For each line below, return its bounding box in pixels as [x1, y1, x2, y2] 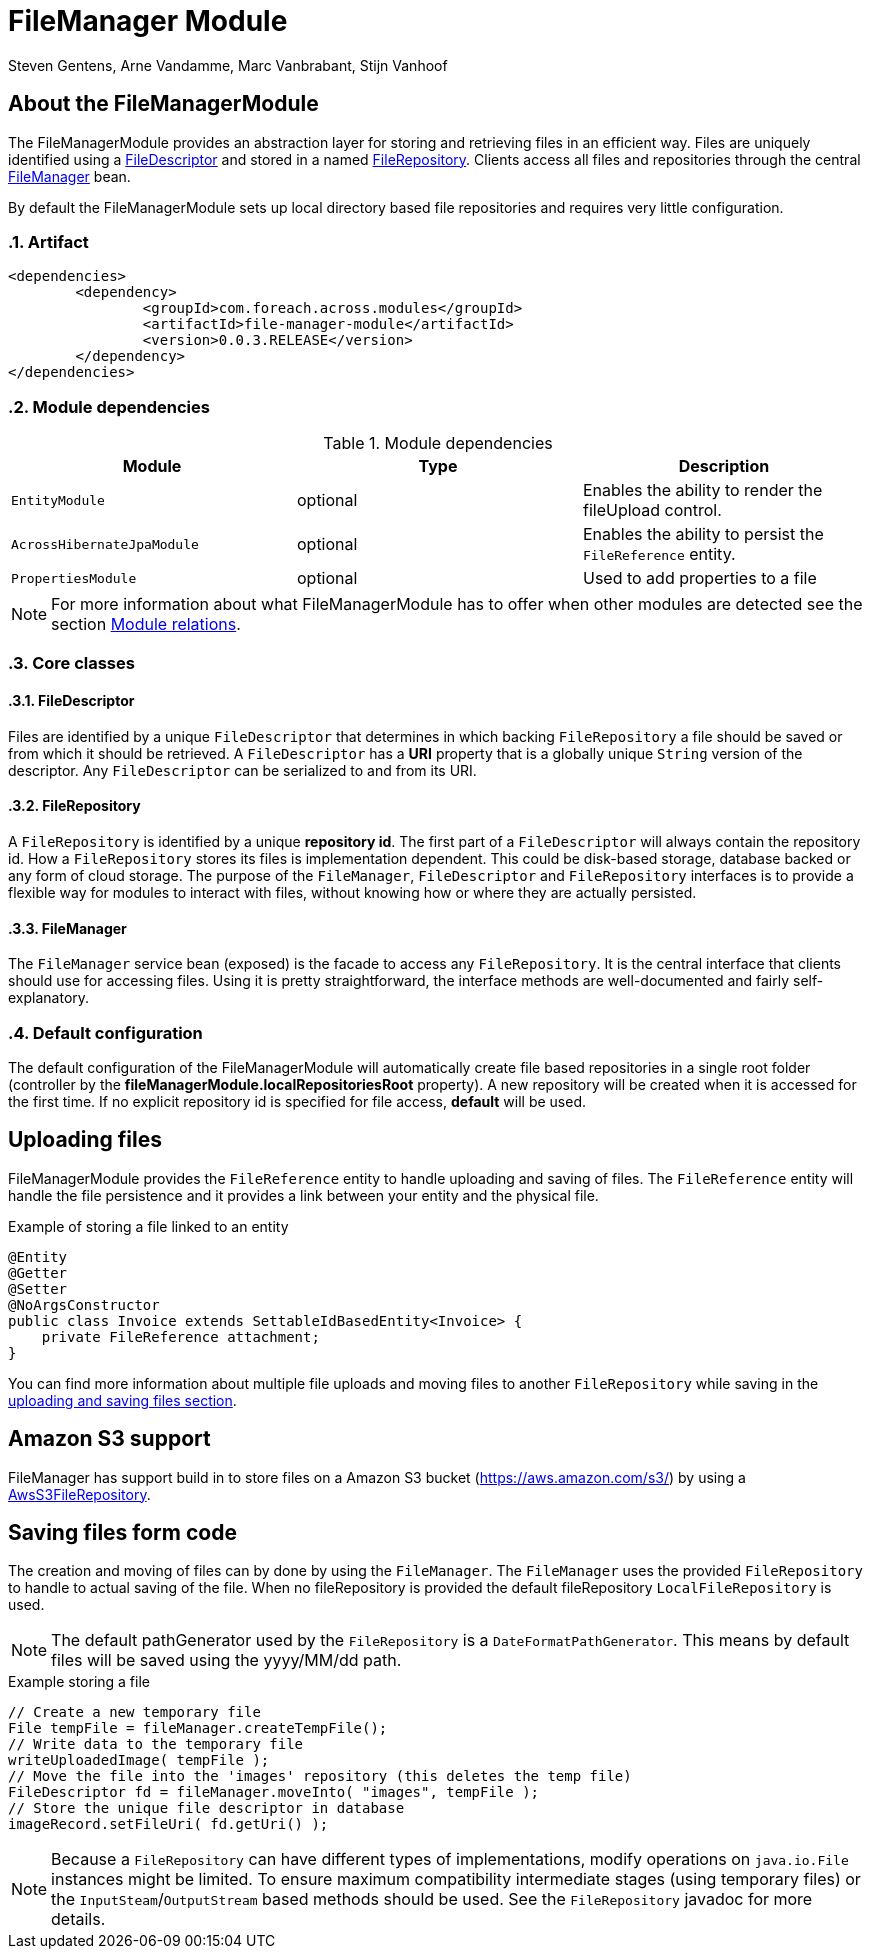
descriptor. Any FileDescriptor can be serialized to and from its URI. [8, 761, 477, 779]
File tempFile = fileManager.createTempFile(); [8, 1720, 388, 1737]
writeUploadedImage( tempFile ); [8, 1752, 270, 1769]
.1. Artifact [8, 231, 89, 252]
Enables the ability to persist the [582, 524, 824, 545]
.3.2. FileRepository [8, 797, 141, 815]
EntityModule [11, 492, 105, 508]
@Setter [8, 1280, 68, 1297]
